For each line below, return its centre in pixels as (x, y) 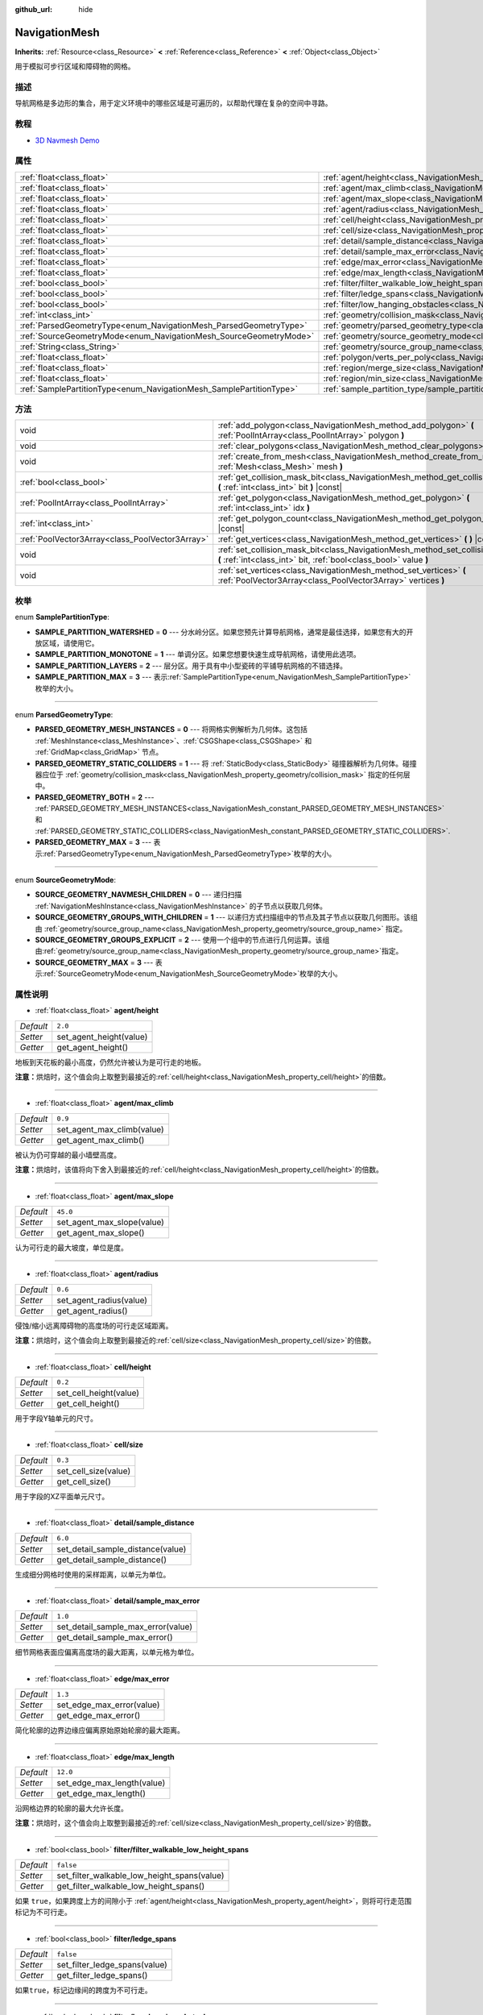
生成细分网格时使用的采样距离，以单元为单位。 (93, 1574)
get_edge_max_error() (99, 1715)
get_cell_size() (84, 1481)
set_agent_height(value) (102, 1037)
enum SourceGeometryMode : (66, 880)
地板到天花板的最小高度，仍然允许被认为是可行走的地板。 (110, 1062)
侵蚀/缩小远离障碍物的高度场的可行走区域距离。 (94, 1325)
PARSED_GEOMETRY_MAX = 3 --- (93, 842)
